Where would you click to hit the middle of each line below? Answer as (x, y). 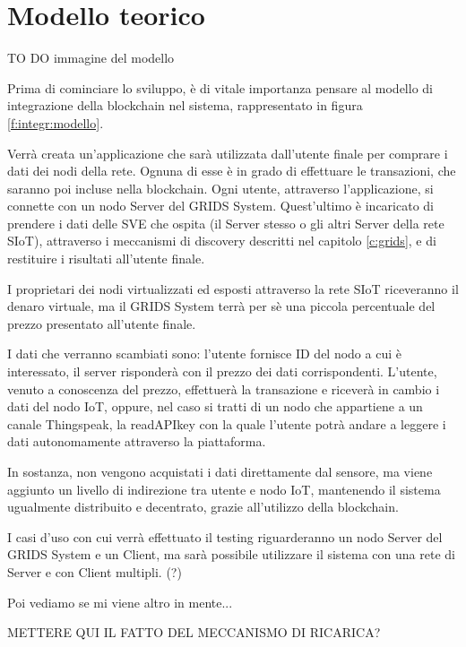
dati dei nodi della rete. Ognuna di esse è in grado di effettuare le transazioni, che (232, 171)
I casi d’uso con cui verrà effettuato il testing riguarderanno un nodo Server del (225, 536)
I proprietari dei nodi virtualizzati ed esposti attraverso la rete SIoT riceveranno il (233, 288)
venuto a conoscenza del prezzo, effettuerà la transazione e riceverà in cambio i (224, 388)
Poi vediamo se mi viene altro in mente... (120, 602)
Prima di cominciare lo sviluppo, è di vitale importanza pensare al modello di (220, 87)
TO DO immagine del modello (91, 58)
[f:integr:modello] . (56, 122)
